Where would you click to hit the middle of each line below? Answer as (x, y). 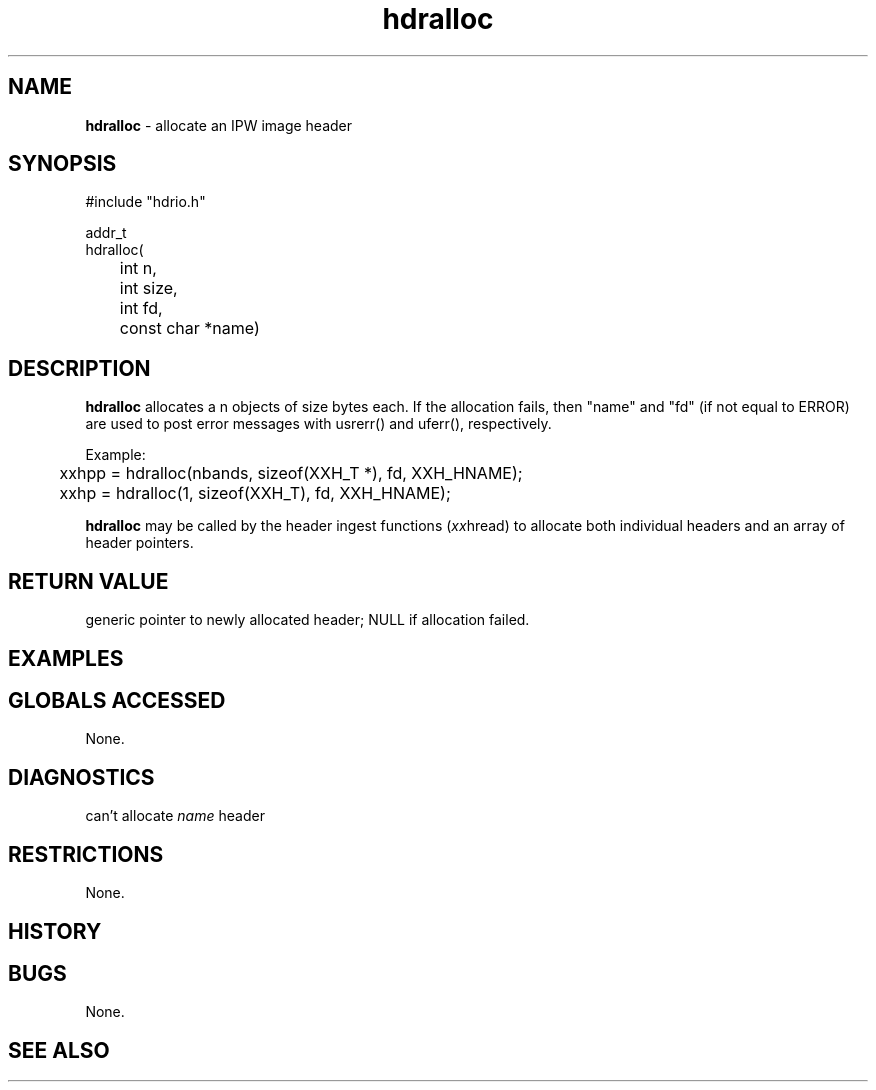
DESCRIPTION (79, 368)
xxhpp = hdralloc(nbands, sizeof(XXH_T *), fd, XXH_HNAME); (291, 473)
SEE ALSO (59, 1050)
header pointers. (139, 543)
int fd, (141, 308)
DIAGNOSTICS (81, 777)
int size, (148, 288)
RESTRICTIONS (86, 854)
